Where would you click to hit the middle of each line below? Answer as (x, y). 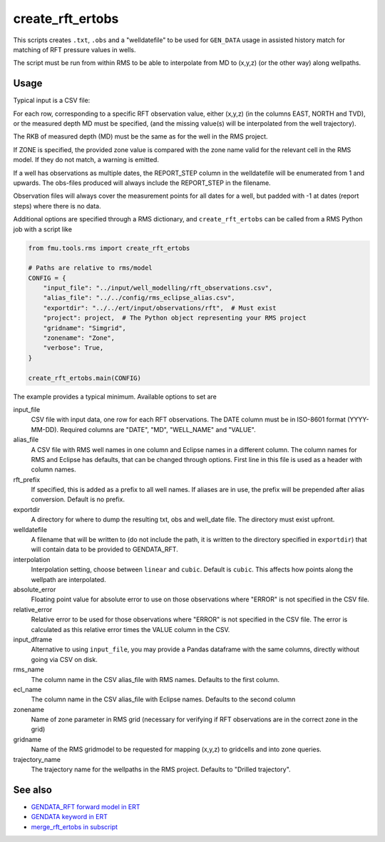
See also (33, 790)
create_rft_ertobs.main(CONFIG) (85, 378)
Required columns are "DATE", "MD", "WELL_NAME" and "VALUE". (158, 429)
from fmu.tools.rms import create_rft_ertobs (109, 248)
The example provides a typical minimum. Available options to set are (115, 396)
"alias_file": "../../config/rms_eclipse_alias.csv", (139, 298)
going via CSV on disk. (64, 659)
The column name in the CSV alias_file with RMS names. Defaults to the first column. (155, 679)
